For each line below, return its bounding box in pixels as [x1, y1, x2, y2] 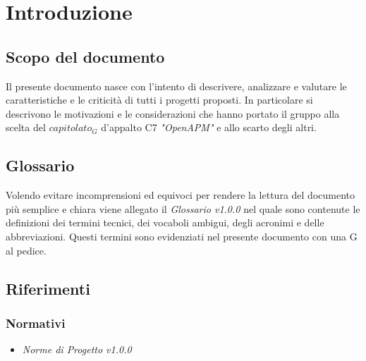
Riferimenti [6, 277, 90, 299]
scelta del [6, 120, 46, 135]
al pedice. [6, 243, 47, 257]
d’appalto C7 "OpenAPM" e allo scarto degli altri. [101, 120, 317, 135]
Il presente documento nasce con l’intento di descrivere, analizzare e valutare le [6, 78, 347, 93]
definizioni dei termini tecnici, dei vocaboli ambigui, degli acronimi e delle [6, 215, 324, 230]
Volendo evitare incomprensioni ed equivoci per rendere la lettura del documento [6, 188, 355, 202]
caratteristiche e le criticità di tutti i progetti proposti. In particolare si [6, 92, 313, 107]
